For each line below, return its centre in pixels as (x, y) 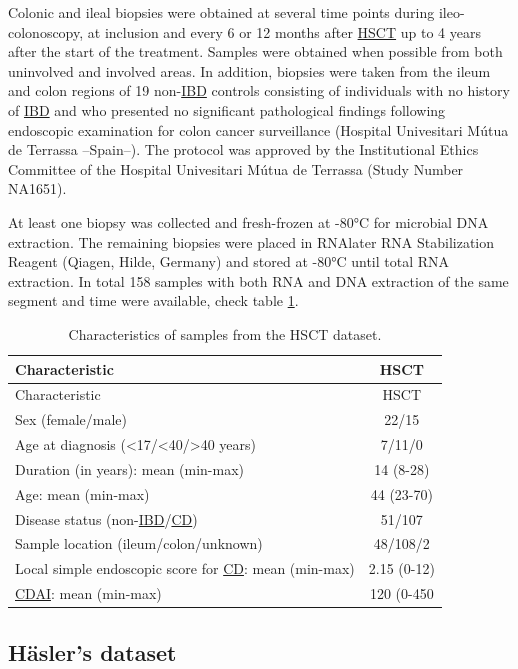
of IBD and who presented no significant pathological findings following (227, 109)
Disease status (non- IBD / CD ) (106, 518)
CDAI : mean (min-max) (88, 593)
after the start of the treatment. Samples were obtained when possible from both (255, 51)
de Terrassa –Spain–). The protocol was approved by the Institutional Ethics (243, 149)
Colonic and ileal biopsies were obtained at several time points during (221, 12)
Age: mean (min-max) (82, 493)
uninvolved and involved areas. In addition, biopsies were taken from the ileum (249, 70)
